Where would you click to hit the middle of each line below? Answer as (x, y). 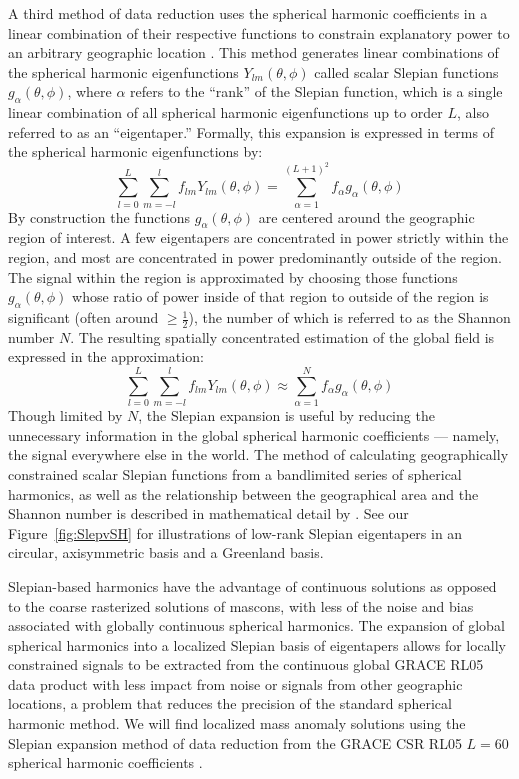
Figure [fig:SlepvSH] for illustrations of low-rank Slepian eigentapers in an (235, 532)
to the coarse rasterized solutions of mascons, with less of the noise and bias (241, 605)
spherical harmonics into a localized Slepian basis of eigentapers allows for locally (257, 644)
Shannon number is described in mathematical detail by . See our (208, 513)
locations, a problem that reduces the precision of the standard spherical (230, 703)
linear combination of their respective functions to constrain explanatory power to (259, 32)
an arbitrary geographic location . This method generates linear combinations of (253, 52)
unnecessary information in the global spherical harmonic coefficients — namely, (254, 434)
